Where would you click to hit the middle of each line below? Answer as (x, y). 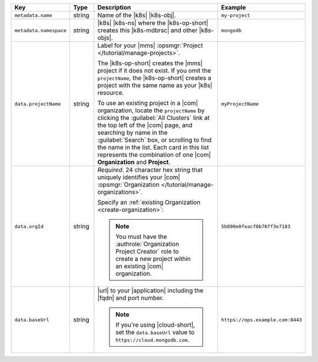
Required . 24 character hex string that (150, 170)
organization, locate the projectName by (151, 110)
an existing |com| (139, 266)
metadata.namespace (41, 30)
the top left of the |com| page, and (145, 125)
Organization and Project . (134, 162)
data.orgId (29, 226)
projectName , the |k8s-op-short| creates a (154, 78)
